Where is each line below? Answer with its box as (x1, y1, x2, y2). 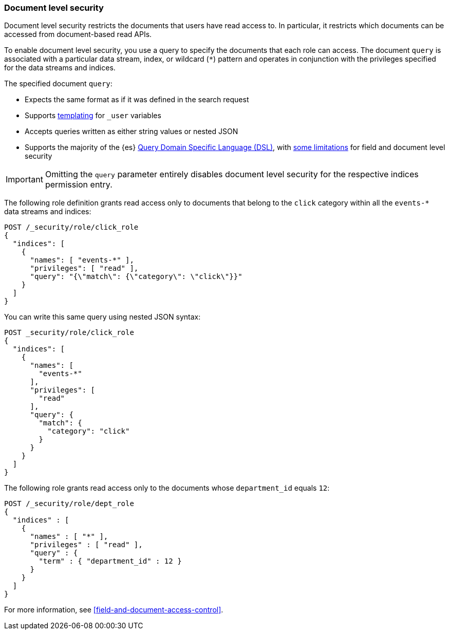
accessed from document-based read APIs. (4, 30, 152, 39)
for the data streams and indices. (4, 63, 116, 72)
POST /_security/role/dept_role (4, 499, 134, 508)
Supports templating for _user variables (25, 111, 161, 120)
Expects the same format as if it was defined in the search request (25, 95, 249, 104)
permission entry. (45, 179, 113, 190)
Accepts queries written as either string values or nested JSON (25, 127, 238, 136)
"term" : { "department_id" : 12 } (39, 557, 182, 566)
